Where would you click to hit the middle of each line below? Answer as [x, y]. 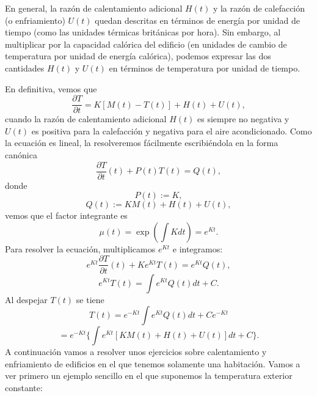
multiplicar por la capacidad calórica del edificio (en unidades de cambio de [146, 44]
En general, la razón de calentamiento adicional [94, 8]
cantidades [25, 68]
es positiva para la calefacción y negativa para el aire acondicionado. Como [172, 130]
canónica [21, 155]
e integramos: [198, 248]
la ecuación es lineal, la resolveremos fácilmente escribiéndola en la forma [142, 143]
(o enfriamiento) [35, 20]
